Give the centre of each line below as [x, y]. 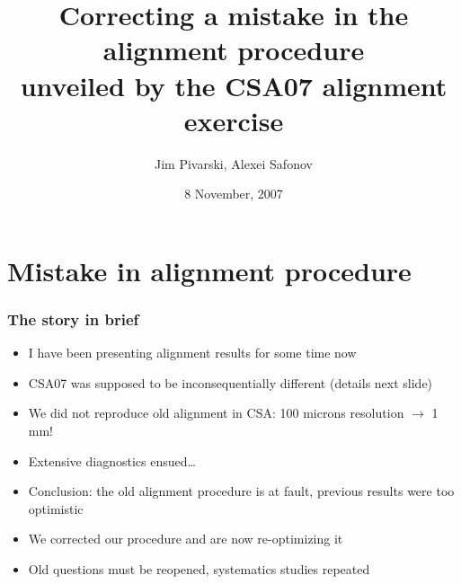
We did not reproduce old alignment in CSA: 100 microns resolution [216, 413]
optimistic [56, 508]
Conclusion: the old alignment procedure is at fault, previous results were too [241, 491]
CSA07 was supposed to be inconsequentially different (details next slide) [230, 382]
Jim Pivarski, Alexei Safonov [234, 163]
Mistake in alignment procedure [209, 270]
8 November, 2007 [234, 194]
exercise [234, 120]
